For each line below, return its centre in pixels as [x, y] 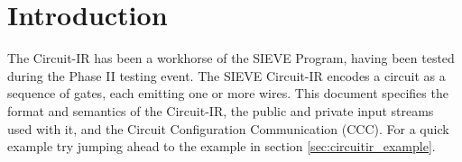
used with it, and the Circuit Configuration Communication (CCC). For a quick [228, 128]
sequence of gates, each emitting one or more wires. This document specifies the [228, 93]
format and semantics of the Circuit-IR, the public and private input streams [221, 110]
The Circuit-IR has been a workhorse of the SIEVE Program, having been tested [231, 58]
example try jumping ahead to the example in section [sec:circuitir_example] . [222, 146]
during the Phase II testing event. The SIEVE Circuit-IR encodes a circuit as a [226, 75]
